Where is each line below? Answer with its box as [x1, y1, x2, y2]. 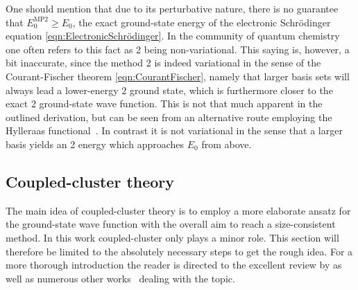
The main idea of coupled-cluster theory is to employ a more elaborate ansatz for [6, 203, 351, 217]
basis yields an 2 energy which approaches [6, 136, 185, 151]
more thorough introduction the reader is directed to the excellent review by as [6, 257, 342, 272]
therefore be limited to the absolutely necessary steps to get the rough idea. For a [6, 244, 353, 258]
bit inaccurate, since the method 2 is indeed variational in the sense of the [6, 55, 321, 70]
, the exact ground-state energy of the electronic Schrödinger [72, 15, 331, 29]
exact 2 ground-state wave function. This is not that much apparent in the [6, 96, 323, 111]
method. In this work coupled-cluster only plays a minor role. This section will [6, 230, 339, 244]
